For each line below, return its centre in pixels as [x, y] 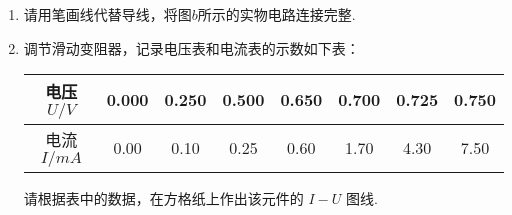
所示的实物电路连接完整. [276, 14]
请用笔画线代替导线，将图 [107, 14]
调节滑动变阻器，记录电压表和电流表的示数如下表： [191, 47]
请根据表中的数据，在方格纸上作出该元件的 [163, 198]
